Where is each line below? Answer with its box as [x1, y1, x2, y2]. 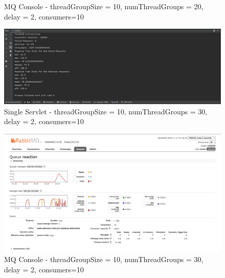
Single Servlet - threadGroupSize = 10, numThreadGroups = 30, [4, 106, 208, 116]
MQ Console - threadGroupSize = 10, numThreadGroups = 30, [4, 254, 204, 265]
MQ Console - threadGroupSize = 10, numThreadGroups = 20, [4, 1, 204, 11]
